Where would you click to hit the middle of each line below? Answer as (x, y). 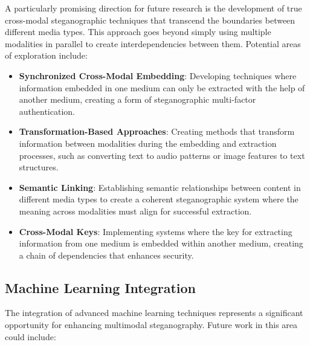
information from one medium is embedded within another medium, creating (161, 243)
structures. (39, 167)
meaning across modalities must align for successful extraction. (135, 211)
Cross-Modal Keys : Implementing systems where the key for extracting (156, 231)
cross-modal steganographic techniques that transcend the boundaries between (150, 20)
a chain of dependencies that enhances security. (106, 255)
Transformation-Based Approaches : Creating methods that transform (157, 131)
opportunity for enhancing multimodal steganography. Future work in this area (151, 325)
